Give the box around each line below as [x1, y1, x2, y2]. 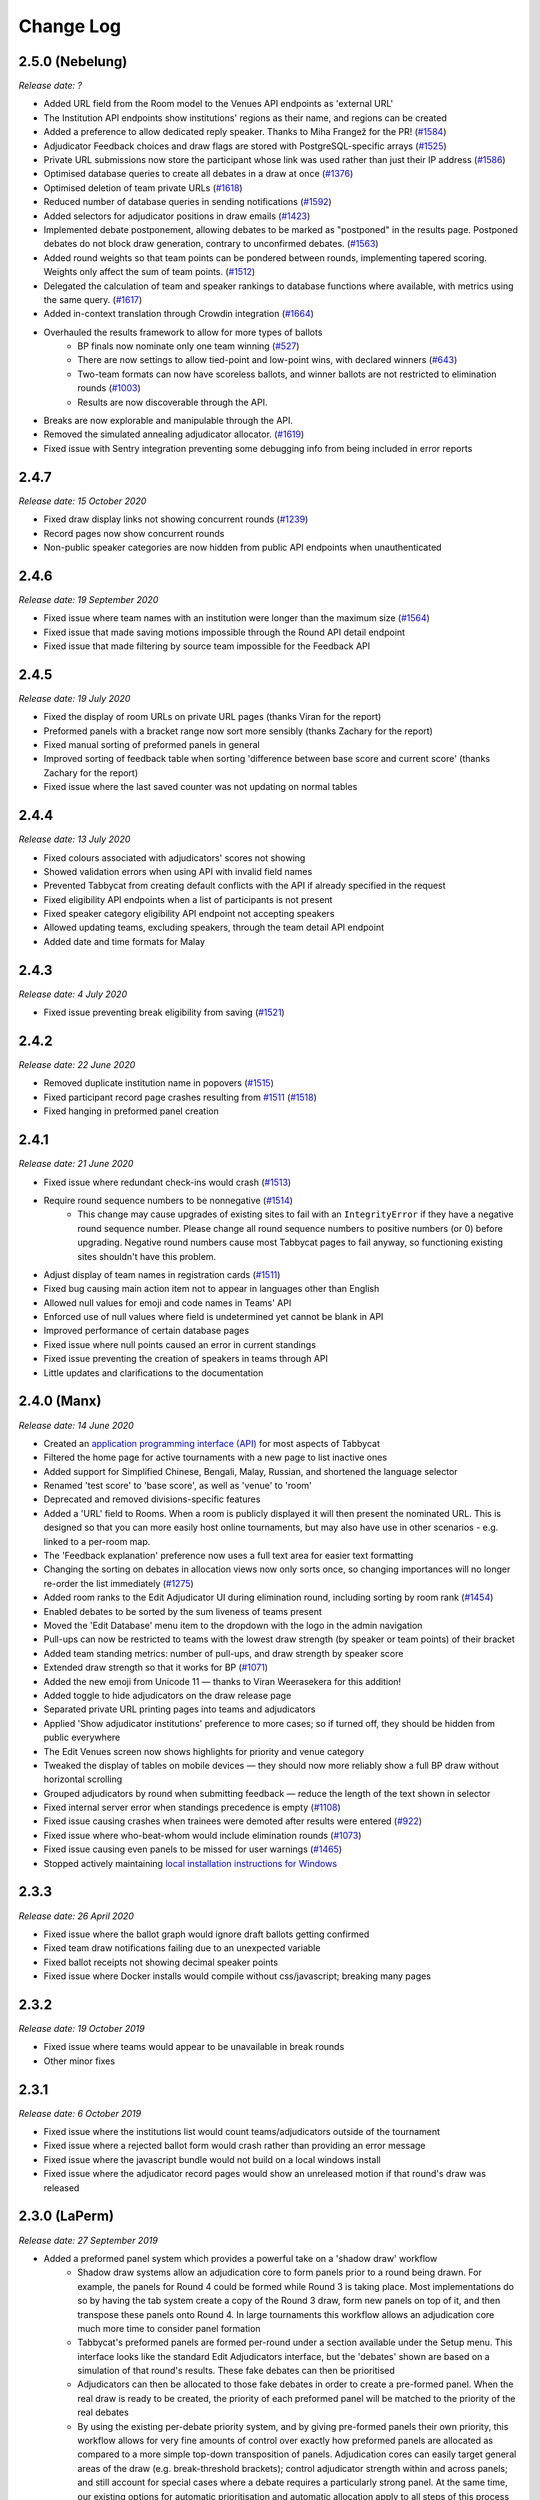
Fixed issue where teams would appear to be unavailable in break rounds [43, 2041, 345, 2053]
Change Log [18, 15, 122, 37]
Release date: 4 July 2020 [18, 988, 128, 1000]
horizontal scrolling [43, 1773, 123, 1785]
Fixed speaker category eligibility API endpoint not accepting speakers [43, 908, 335, 920]
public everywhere [43, 1731, 121, 1744]
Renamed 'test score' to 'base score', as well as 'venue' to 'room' [43, 1480, 312, 1492]
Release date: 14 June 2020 [18, 1419, 134, 1431]
